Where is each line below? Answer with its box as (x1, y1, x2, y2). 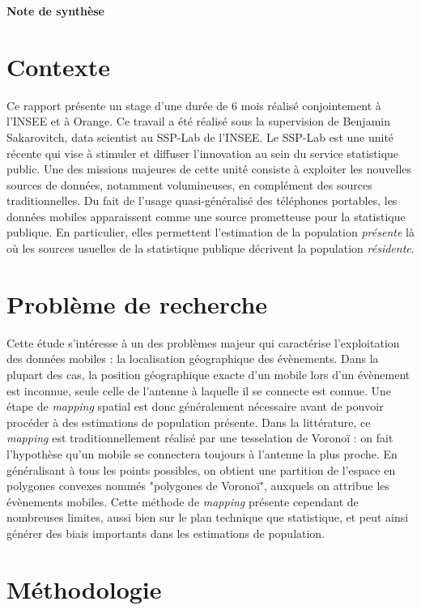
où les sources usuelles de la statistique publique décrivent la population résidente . (6, 240, 415, 257)
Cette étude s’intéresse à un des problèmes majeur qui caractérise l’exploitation (6, 334, 400, 351)
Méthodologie (6, 572, 162, 605)
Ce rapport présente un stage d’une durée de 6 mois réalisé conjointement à (6, 96, 381, 113)
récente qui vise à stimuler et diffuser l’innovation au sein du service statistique (6, 144, 399, 161)
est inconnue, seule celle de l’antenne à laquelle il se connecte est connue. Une (6, 382, 392, 399)
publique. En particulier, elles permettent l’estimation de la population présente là (6, 224, 415, 241)
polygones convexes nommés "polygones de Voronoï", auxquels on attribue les (6, 477, 390, 494)
